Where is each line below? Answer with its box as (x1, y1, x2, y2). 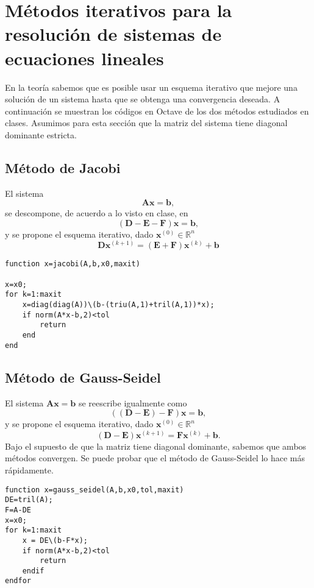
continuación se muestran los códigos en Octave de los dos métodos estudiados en (5, 104, 309, 117)
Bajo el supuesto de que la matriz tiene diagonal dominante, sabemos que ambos (5, 439, 307, 452)
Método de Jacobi (5, 158, 121, 177)
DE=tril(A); (5, 495, 53, 505)
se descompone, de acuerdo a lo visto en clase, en (5, 207, 188, 219)
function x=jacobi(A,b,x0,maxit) (5, 260, 140, 269)
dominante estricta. (5, 128, 77, 141)
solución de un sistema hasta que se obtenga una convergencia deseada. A (5, 93, 280, 105)
